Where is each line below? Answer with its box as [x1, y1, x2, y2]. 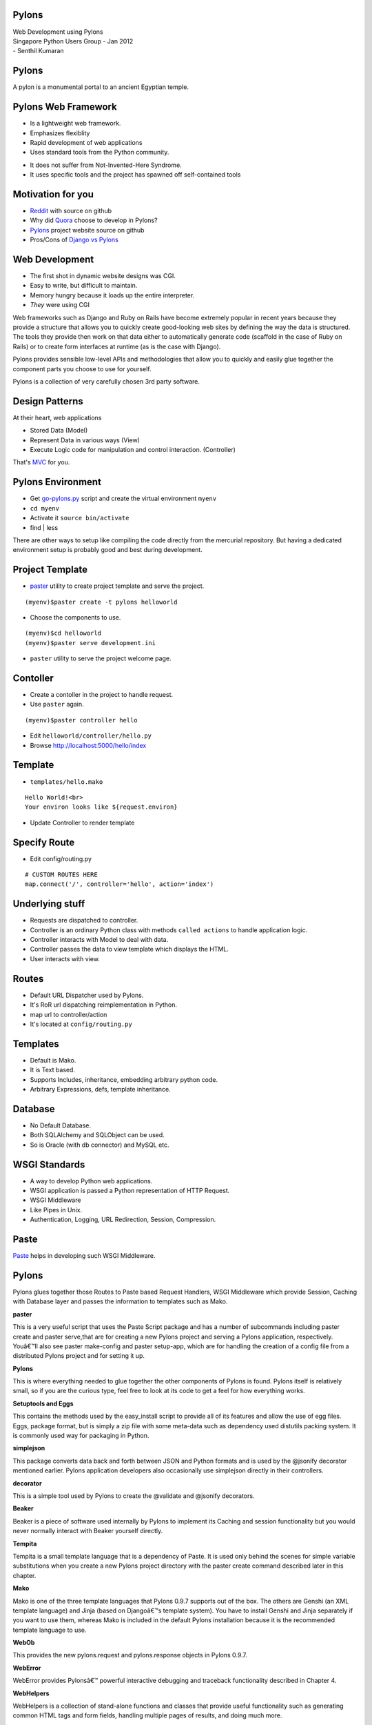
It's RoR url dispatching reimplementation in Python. [30, 1000, 178, 1009]
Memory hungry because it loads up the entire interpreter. [30, 290, 195, 299]
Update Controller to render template [30, 818, 135, 827]
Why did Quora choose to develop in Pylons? [30, 216, 158, 224]
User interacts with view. [30, 954, 100, 963]
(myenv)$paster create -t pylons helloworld [25, 598, 178, 606]
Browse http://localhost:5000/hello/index [30, 741, 147, 749]
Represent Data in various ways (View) [30, 435, 141, 444]
